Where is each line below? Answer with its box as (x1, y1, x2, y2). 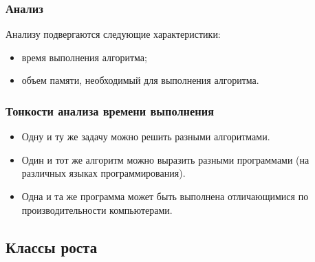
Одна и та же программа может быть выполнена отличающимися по (21, 189, 309, 203)
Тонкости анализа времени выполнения (6, 102, 214, 119)
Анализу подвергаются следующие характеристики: (6, 27, 221, 41)
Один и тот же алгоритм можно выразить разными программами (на (21, 152, 309, 166)
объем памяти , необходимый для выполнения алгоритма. (21, 73, 259, 87)
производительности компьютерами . (21, 202, 173, 217)
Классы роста (6, 236, 98, 257)
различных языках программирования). (21, 166, 186, 180)
